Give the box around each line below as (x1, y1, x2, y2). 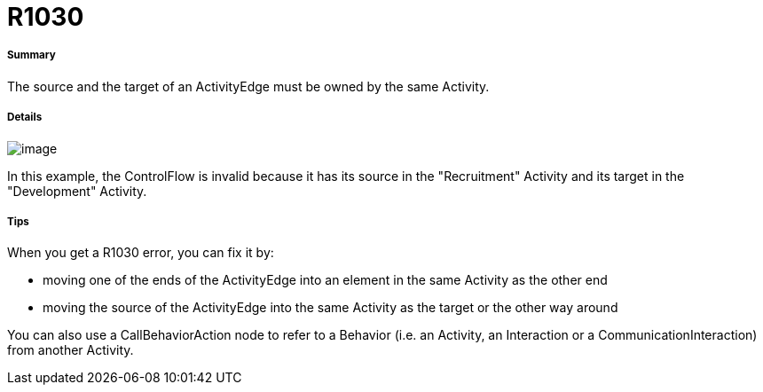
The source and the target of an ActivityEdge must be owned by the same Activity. (7, 78, 490, 94)
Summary (7, 49, 56, 62)
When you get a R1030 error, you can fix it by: (7, 245, 274, 261)
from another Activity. (7, 342, 134, 358)
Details (7, 111, 43, 124)
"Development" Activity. (7, 183, 147, 199)
